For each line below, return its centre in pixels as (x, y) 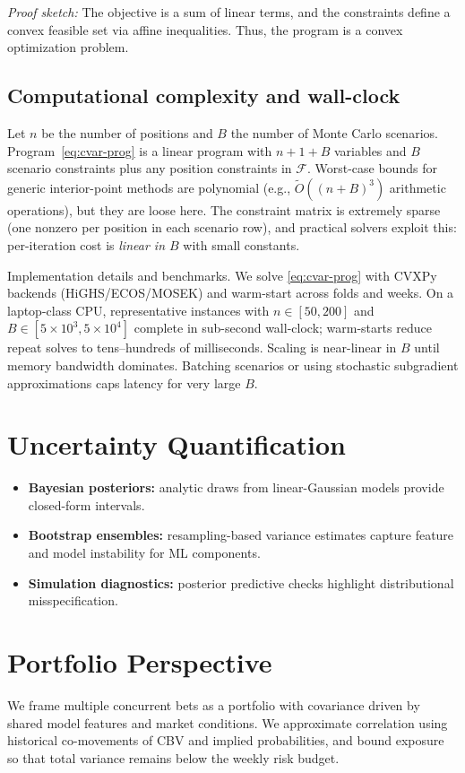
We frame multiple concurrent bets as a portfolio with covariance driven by (214, 704)
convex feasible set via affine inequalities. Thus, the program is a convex (205, 29)
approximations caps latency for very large (124, 382)
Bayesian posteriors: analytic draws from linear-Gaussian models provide (236, 487)
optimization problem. (68, 47)
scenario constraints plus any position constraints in (150, 168)
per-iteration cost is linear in (86, 244)
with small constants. (241, 244)
